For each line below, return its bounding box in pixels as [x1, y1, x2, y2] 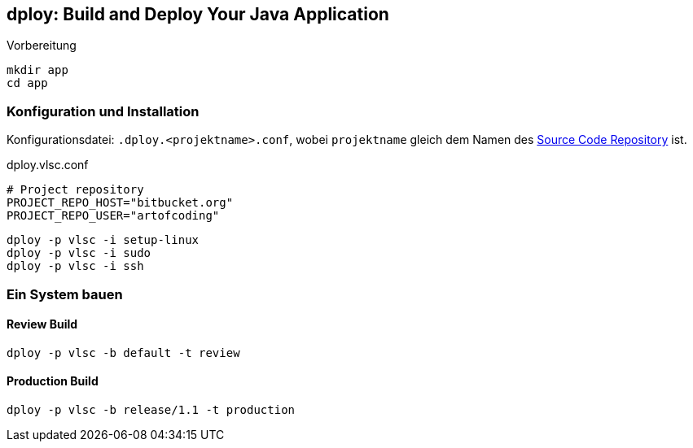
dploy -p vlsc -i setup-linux [7, 233, 200, 247]
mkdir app [7, 63, 68, 77]
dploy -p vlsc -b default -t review [7, 346, 240, 359]
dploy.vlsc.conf [7, 158, 89, 172]
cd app [7, 76, 48, 90]
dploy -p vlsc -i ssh [7, 259, 144, 273]
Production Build [7, 374, 99, 389]
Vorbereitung [7, 38, 77, 53]
